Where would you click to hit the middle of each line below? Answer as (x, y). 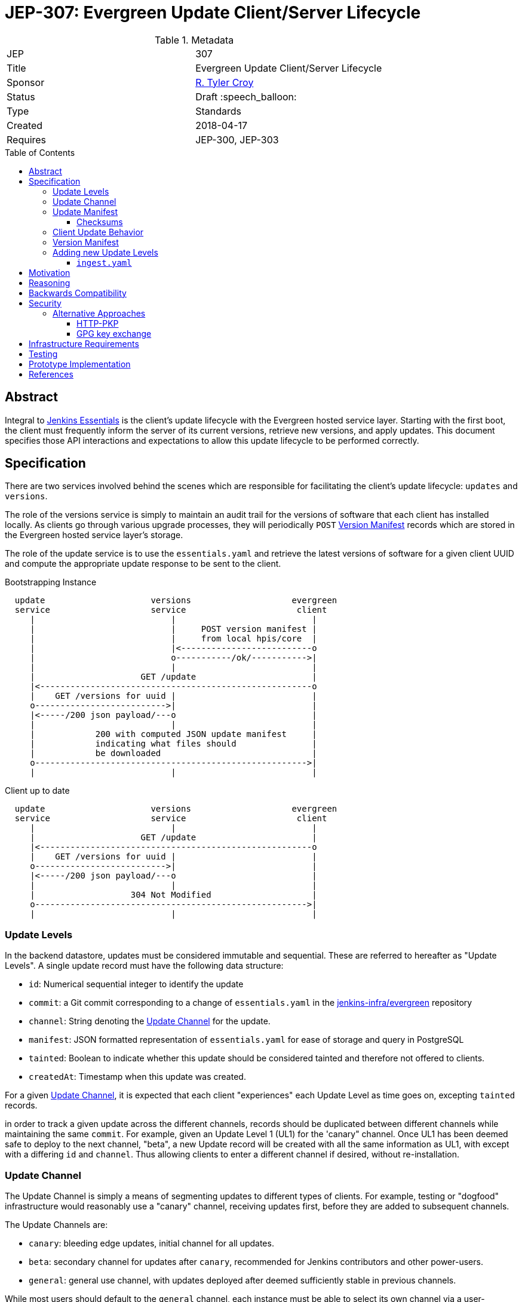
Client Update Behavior (98, 232)
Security (45, 303)
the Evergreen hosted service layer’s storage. (94, 535)
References (51, 374)
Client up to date (37, 791)
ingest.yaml (104, 262)
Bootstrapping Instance (51, 582)
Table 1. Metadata (194, 40)
